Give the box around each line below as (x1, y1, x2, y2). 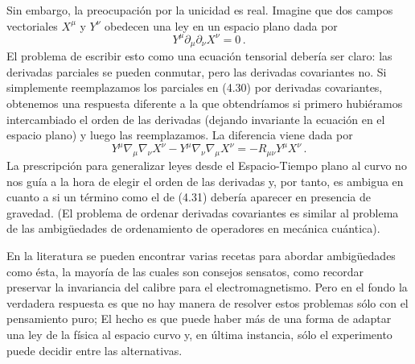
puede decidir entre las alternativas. (6, 341, 183, 358)
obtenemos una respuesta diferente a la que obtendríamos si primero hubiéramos (6, 94, 403, 111)
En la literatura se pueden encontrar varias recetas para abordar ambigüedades (6, 246, 396, 263)
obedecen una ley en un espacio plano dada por (104, 17, 338, 34)
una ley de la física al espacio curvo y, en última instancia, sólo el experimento (6, 325, 392, 342)
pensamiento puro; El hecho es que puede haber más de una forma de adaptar (6, 310, 392, 327)
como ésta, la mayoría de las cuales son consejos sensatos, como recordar (6, 263, 364, 279)
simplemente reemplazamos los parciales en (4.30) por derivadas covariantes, (6, 79, 383, 96)
